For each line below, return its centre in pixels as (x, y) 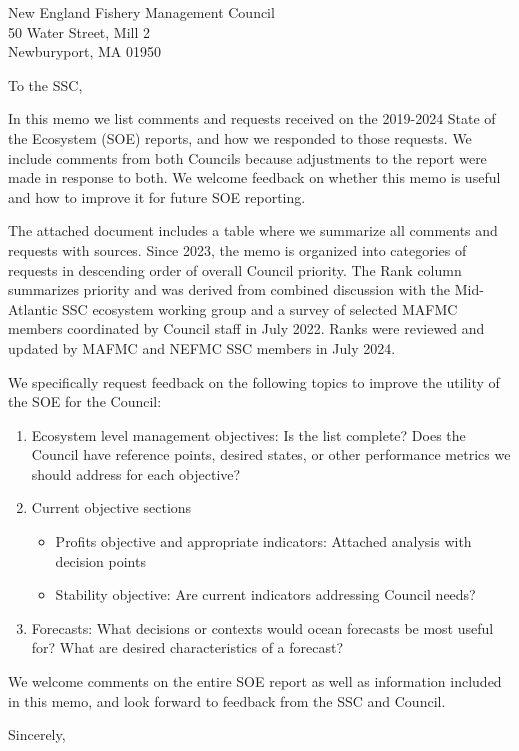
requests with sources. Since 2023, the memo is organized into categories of (237, 249)
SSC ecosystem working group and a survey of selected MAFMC (260, 308)
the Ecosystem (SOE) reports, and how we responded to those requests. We (240, 137)
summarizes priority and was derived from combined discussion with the (229, 289)
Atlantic (33, 308)
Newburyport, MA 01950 (84, 51)
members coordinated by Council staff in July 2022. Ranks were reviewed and (246, 328)
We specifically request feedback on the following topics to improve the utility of (254, 381)
